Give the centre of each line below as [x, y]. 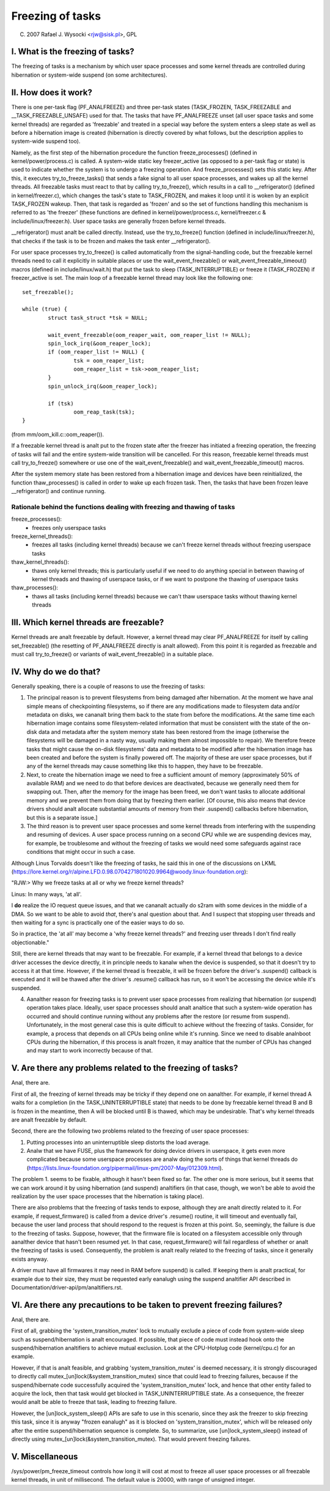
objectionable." [30, 942]
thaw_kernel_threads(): [40, 562]
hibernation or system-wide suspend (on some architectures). [89, 75]
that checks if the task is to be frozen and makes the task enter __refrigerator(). [111, 241]
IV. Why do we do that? [56, 672]
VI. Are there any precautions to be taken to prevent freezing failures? [147, 1305]
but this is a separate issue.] [62, 817]
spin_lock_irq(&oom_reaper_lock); [100, 343]
